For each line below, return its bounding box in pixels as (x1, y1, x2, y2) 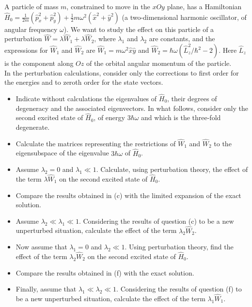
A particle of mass (4, 1, 59, 11)
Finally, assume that (16, 284, 77, 294)
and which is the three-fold (141, 112, 221, 123)
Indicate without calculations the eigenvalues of (16, 93, 157, 103)
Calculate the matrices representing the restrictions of (16, 138, 176, 148)
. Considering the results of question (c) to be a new (79, 215, 234, 226)
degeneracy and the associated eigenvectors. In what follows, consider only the (16, 103, 248, 113)
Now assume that (16, 242, 67, 252)
